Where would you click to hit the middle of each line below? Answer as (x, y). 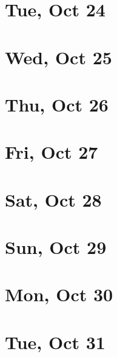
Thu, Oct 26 (57, 104)
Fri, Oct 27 (52, 152)
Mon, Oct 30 (59, 294)
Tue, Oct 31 (55, 342)
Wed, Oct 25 (59, 57)
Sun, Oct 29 (56, 247)
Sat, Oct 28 (53, 199)
